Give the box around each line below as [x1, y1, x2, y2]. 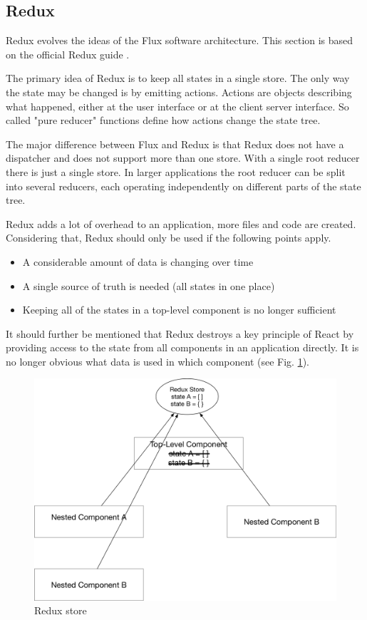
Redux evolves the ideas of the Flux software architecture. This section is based [6, 33, 353, 48]
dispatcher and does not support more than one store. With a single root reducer [6, 150, 360, 165]
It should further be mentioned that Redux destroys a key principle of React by [6, 326, 354, 341]
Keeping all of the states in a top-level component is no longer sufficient [22, 302, 336, 317]
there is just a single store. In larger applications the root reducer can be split [6, 164, 346, 179]
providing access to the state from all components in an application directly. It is [6, 340, 359, 355]
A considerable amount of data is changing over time [22, 254, 254, 269]
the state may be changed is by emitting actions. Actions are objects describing [6, 84, 352, 99]
